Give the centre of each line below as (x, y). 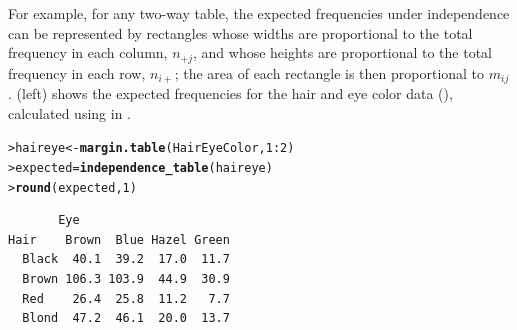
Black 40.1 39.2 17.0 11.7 (126, 259)
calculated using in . (69, 112)
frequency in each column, (88, 52)
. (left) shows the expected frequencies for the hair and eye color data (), (230, 93)
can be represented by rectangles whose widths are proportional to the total (240, 32)
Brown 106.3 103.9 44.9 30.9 (126, 279)
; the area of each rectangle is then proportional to (329, 72)
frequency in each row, (77, 72)
